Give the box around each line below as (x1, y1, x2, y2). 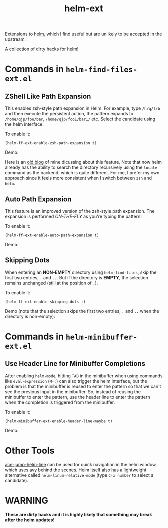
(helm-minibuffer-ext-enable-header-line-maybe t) (5, 418, 113, 424)
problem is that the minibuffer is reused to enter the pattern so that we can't (5, 383, 161, 389)
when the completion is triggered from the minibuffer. (5, 399, 115, 405)
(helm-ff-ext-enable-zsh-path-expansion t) (5, 141, 97, 146)
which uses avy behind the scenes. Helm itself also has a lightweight (5, 467, 147, 473)
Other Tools (5, 445, 55, 456)
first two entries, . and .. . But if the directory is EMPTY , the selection (5, 274, 148, 280)
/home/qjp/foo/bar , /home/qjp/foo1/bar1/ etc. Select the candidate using (5, 116, 156, 122)
